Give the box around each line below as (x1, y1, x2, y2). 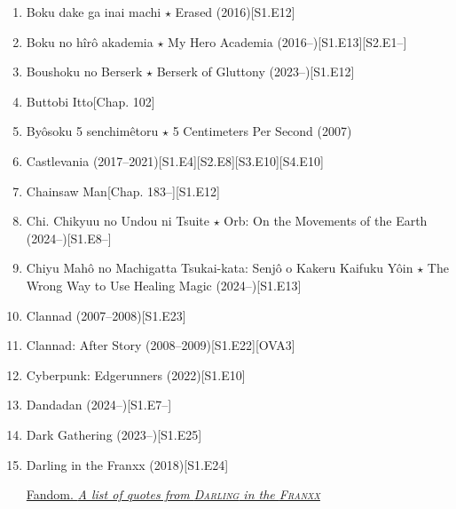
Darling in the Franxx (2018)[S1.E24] (26, 455, 229, 473)
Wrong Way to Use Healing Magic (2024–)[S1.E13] (26, 275, 302, 294)
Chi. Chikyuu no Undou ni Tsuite (26, 211, 210, 230)
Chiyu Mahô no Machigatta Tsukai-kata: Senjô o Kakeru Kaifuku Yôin (26, 258, 413, 277)
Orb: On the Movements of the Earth (224, 211, 428, 230)
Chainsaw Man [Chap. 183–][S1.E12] (26, 181, 220, 200)
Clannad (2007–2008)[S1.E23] (26, 306, 186, 324)
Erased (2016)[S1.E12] (175, 3, 295, 20)
